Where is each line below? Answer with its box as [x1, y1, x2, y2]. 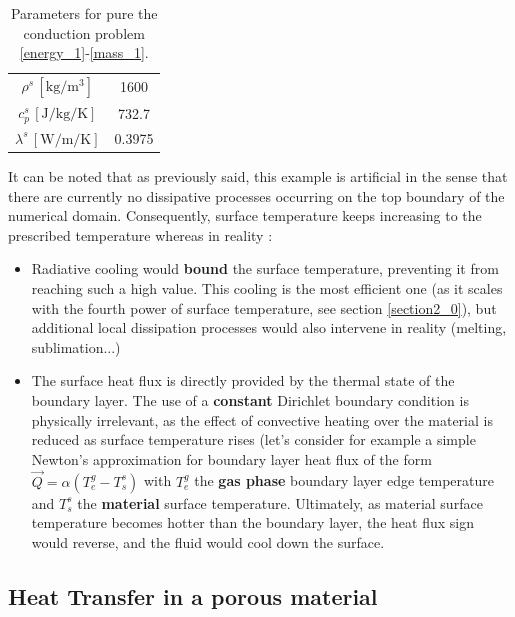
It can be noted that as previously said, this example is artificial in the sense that [8, 166, 508, 187]
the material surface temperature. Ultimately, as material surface [77, 492, 483, 513]
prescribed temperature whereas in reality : [8, 224, 273, 245]
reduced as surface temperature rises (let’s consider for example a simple [31, 429, 476, 450]
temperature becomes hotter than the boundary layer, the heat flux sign [31, 512, 474, 533]
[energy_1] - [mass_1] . [19, 42, 149, 63]
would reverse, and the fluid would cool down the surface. [31, 531, 385, 552]
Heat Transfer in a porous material [8, 580, 378, 611]
